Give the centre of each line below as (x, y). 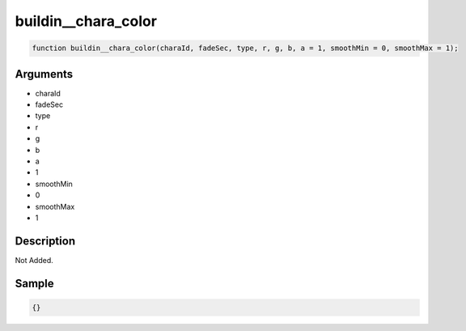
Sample (34, 283)
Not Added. (34, 260)
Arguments (44, 74)
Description (45, 241)
